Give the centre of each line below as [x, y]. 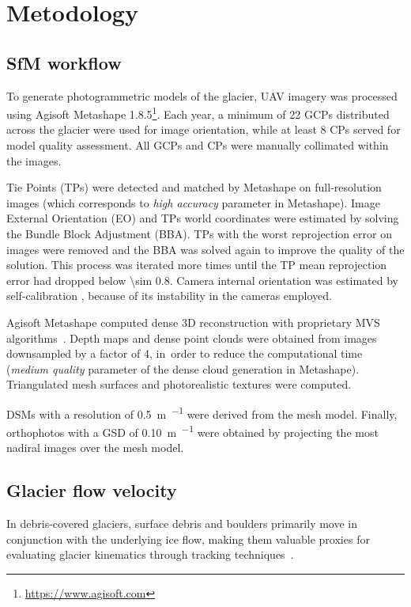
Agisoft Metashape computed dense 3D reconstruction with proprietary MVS [193, 322]
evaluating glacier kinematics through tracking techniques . [150, 554]
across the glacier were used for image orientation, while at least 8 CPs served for [204, 129]
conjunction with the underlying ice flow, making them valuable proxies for [188, 539]
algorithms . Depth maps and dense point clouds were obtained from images [192, 338]
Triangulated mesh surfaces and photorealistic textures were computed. [179, 384]
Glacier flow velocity [92, 490]
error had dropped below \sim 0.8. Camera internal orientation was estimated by [202, 280]
